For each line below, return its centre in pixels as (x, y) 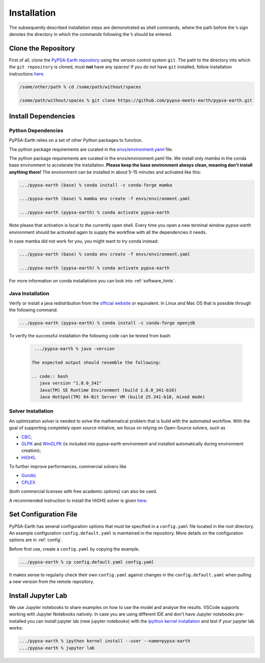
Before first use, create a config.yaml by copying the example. (74, 549)
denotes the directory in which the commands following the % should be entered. (91, 34)
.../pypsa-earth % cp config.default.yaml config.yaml (87, 562)
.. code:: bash (50, 376)
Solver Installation (31, 411)
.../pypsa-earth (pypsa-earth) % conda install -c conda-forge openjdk (107, 323)
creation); (31, 451)
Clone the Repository (42, 48)
